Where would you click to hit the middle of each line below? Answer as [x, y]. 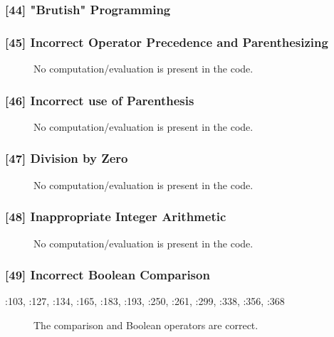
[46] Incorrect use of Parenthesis [100, 100]
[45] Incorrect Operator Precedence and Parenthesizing [167, 42]
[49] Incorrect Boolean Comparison [108, 275]
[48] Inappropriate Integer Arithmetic [116, 216]
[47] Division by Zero [67, 158]
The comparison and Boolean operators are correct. [146, 325]
